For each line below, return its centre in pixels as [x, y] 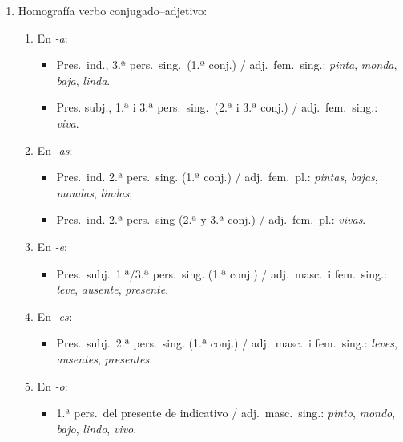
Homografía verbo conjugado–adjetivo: [113, 10]
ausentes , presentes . [105, 358]
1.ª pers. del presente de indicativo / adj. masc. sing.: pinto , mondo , [226, 413]
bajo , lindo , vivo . [97, 428]
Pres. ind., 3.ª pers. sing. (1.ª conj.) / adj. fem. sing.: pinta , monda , [227, 65]
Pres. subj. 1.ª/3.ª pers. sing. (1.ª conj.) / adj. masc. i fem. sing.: [222, 273]
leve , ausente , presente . [113, 289]
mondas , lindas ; [95, 192]
